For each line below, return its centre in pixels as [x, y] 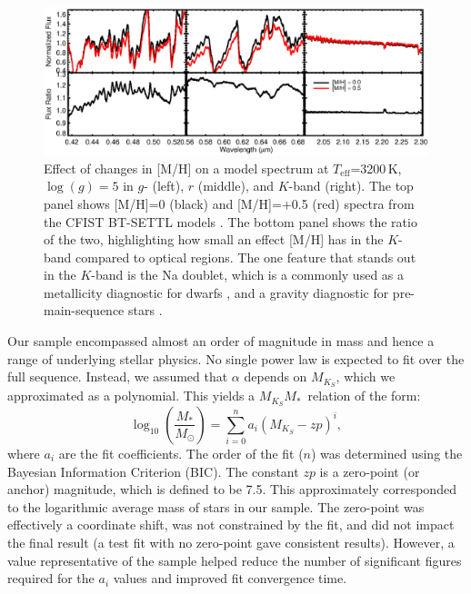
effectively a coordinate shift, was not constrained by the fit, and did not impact [231, 525]
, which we [366, 376]
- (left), [164, 186]
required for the [51, 578]
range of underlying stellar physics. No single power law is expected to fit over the [236, 358]
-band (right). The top [351, 186]
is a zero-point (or [370, 471]
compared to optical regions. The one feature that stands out [246, 257]
